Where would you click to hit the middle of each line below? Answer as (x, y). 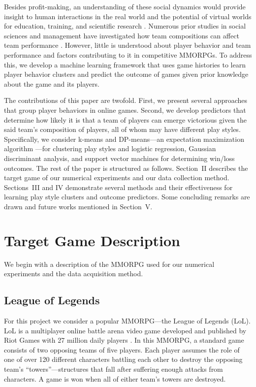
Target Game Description (92, 240)
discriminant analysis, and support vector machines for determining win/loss (119, 158)
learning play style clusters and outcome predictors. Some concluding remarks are (127, 197)
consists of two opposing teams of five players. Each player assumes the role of (122, 349)
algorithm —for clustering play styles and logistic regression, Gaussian (110, 148)
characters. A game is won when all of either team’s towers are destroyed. (115, 378)
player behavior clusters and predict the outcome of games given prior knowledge (126, 74)
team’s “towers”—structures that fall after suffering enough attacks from (113, 369)
